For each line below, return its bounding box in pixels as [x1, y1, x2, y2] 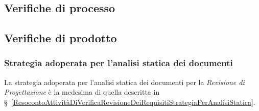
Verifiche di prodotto [4, 30, 117, 46]
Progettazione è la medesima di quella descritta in [4, 87, 160, 97]
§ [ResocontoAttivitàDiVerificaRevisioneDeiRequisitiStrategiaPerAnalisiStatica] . [4, 96, 255, 107]
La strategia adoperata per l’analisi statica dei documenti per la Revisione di [4, 76, 245, 87]
